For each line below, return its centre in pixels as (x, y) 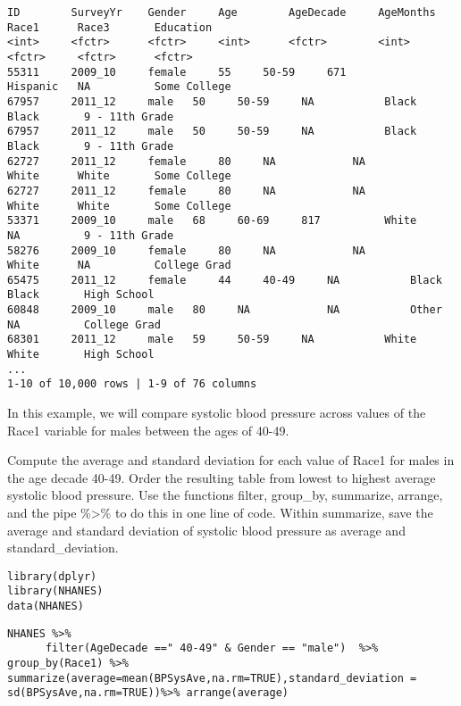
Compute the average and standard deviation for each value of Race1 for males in (231, 460)
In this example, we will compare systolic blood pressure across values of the (217, 413)
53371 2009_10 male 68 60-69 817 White (212, 221)
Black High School (81, 295)
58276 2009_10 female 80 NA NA (186, 250)
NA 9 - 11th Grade (91, 235)
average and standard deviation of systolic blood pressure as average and (206, 530)
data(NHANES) (46, 606)
